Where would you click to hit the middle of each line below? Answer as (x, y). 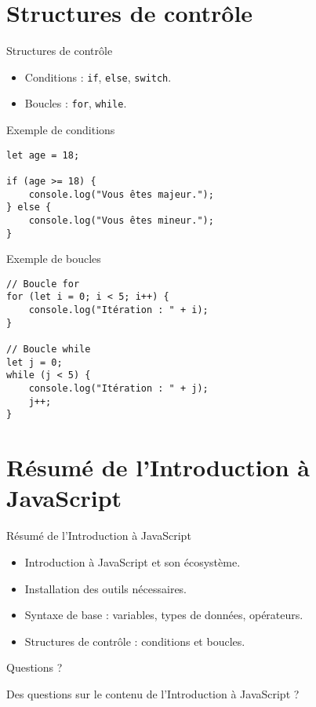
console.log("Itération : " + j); (118, 389)
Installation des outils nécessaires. (106, 588)
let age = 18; (43, 155)
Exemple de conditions (61, 130)
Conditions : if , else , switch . (98, 77)
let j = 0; (35, 362)
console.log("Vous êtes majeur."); (121, 194)
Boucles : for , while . (76, 103)
